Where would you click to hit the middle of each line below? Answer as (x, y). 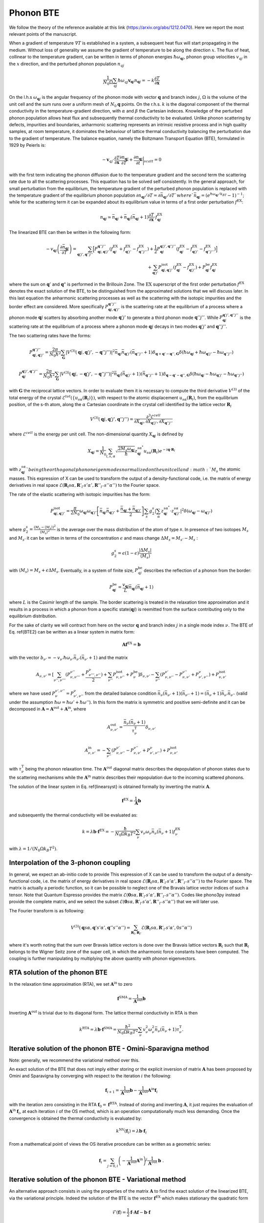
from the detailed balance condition (121, 693)
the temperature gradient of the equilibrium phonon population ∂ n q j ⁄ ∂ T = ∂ (85, 196)
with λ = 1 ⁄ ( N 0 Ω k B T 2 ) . (33, 849)
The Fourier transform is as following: (47, 910)
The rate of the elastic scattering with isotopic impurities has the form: (80, 494)
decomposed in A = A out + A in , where (48, 709)
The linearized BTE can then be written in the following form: (70, 232)
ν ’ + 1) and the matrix (106, 658)
